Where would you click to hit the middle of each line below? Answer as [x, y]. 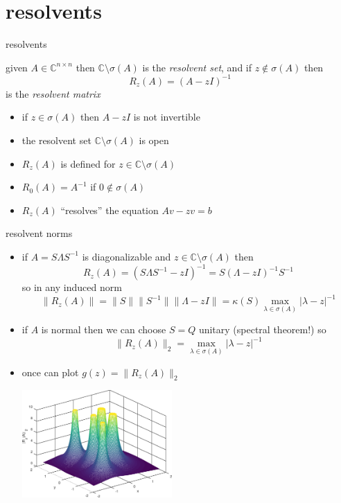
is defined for [88, 163]
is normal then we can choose [104, 329]
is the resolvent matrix [53, 93]
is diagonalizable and [126, 256]
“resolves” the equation [110, 210]
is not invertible [167, 117]
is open [154, 140]
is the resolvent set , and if [197, 67]
